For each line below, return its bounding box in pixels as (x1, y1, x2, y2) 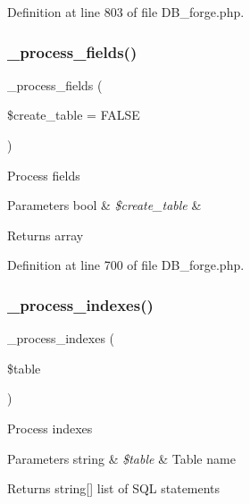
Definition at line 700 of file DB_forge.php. (7, 256, 245, 274)
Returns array (7, 225, 84, 244)
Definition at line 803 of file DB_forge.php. (7, 3, 245, 21)
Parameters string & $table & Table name (7, 449, 236, 467)
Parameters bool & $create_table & (7, 196, 202, 214)
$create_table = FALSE (7, 105, 140, 124)
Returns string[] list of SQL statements (7, 479, 221, 498)
